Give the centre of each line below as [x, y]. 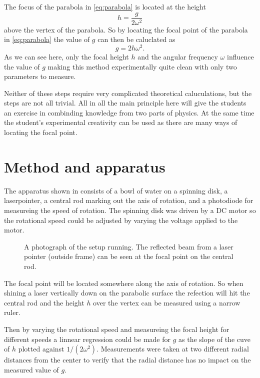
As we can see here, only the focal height [66, 56]
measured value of [31, 369]
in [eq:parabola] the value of [47, 39]
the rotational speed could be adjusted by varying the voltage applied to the [121, 220]
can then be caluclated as [136, 39]
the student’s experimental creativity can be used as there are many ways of [121, 122]
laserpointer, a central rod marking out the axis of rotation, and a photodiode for [129, 200]
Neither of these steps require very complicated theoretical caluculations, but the [128, 93]
